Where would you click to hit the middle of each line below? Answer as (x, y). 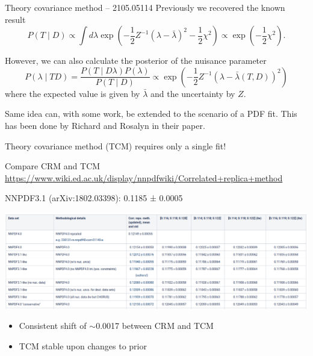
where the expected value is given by (73, 93)
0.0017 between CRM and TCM (155, 326)
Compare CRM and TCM (53, 166)
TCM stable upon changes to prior (83, 346)
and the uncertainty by (193, 93)
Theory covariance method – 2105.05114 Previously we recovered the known (145, 7)
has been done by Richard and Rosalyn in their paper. (105, 125)
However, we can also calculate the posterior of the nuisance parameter (136, 61)
